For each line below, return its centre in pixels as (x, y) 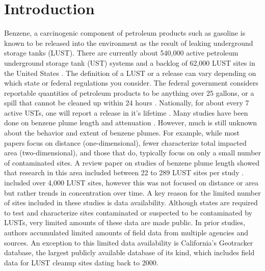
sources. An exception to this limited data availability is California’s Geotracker (129, 242)
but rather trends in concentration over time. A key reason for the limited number (132, 192)
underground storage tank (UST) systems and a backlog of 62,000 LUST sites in (130, 62)
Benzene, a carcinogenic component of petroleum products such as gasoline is (125, 33)
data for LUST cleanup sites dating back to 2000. (81, 262)
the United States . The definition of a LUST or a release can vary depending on (130, 73)
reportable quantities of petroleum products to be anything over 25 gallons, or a (129, 92)
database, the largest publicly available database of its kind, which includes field (129, 252)
